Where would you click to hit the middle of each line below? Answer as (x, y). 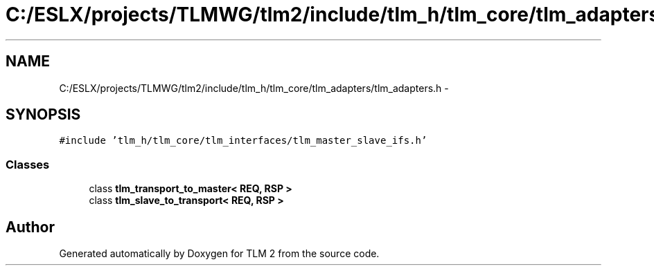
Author (30, 227)
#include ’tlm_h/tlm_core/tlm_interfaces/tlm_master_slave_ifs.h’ (243, 141)
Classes (28, 164)
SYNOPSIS (43, 115)
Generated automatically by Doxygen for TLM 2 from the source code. (219, 254)
